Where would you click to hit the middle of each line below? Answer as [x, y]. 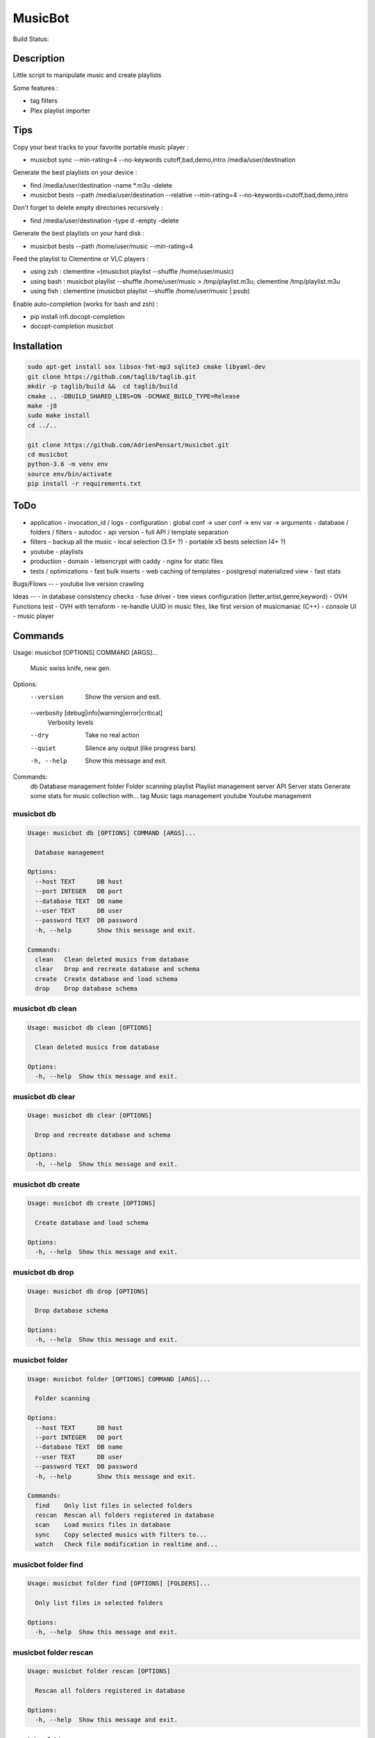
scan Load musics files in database [103, 1525]
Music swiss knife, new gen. [70, 668]
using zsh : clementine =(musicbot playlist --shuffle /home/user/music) [132, 272]
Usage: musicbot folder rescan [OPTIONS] [99, 1671]
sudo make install [59, 416]
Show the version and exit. [123, 697]
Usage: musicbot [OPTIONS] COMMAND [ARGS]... [85, 652]
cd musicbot [48, 454]
